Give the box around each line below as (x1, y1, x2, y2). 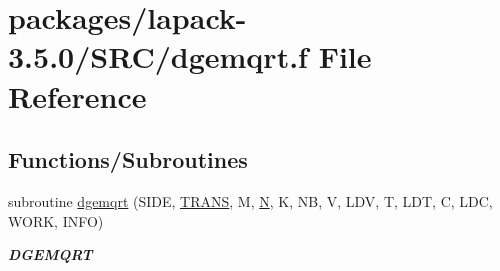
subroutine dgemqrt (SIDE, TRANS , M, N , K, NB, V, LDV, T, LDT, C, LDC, (8, 190, 493, 211)
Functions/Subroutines (8, 144, 248, 175)
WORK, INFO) (8, 210, 104, 231)
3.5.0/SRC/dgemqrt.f (8, 36, 308, 77)
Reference (8, 75, 147, 116)
